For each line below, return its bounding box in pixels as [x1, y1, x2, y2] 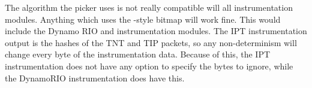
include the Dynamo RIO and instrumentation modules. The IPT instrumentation [5, 25, 307, 37]
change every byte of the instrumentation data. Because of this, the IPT [5, 48, 271, 60]
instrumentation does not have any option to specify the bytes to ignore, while [5, 59, 293, 72]
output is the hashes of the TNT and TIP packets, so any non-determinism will [5, 36, 297, 48]
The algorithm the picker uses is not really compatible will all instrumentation [5, 1, 293, 13]
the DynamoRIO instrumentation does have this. [5, 71, 185, 84]
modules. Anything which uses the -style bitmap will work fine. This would [5, 13, 281, 25]
